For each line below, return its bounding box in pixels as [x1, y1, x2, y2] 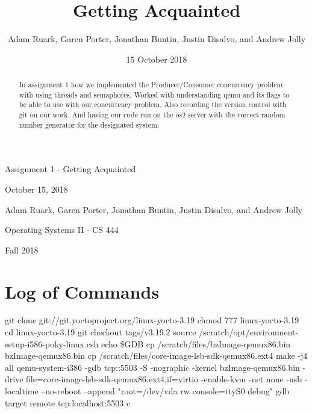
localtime [5, 385, 39, 397]
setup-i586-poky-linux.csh [5, 337, 99, 350]
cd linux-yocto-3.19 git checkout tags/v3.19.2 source [5, 326, 196, 338]
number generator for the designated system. [19, 119, 160, 129]
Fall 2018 [5, 243, 39, 256]
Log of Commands [5, 279, 160, 303]
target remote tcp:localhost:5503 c [5, 396, 131, 409]
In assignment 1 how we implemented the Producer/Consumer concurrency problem [19, 79, 283, 90]
